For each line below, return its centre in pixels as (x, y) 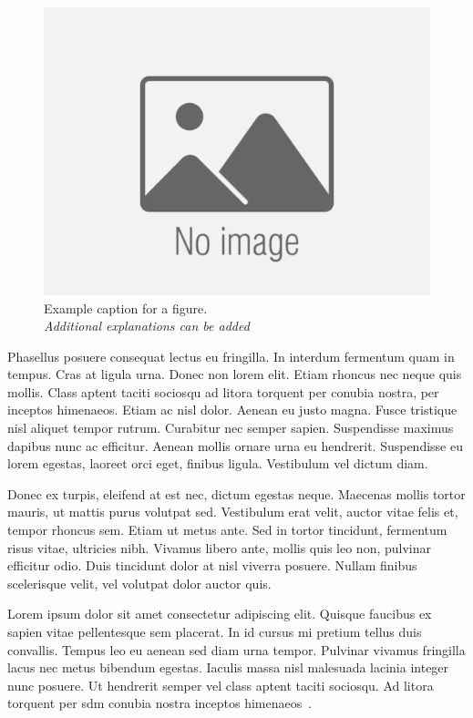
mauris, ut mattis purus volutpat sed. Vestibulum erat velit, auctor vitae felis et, (233, 512)
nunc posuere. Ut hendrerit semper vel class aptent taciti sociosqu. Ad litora (221, 685)
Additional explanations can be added (147, 326)
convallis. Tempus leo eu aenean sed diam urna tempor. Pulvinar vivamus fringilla (236, 649)
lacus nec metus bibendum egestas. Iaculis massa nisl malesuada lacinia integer (228, 667)
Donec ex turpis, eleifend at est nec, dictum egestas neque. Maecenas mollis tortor (236, 493)
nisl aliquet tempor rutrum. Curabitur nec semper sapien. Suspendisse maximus (231, 428)
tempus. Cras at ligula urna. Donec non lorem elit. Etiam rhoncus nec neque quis (235, 374)
